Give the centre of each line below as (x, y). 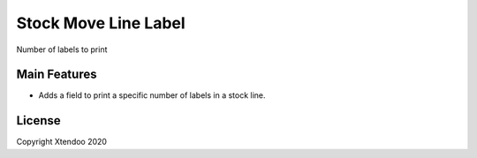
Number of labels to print (62, 49)
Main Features (57, 75)
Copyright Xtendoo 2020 (62, 142)
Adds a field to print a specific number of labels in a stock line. (152, 95)
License (38, 120)
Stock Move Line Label (101, 23)
